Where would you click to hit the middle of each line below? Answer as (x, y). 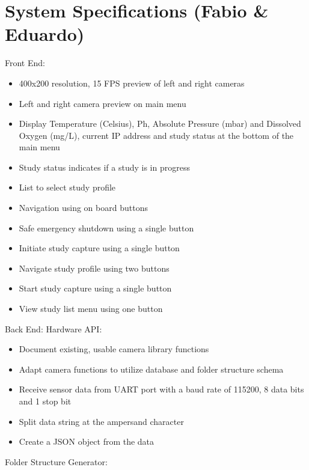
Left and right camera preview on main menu (102, 103)
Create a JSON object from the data (87, 441)
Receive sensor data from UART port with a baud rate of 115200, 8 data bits (161, 389)
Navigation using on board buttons (83, 208)
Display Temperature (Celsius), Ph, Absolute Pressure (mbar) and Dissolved (160, 124)
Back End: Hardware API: (54, 328)
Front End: (25, 63)
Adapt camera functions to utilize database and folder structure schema (151, 369)
